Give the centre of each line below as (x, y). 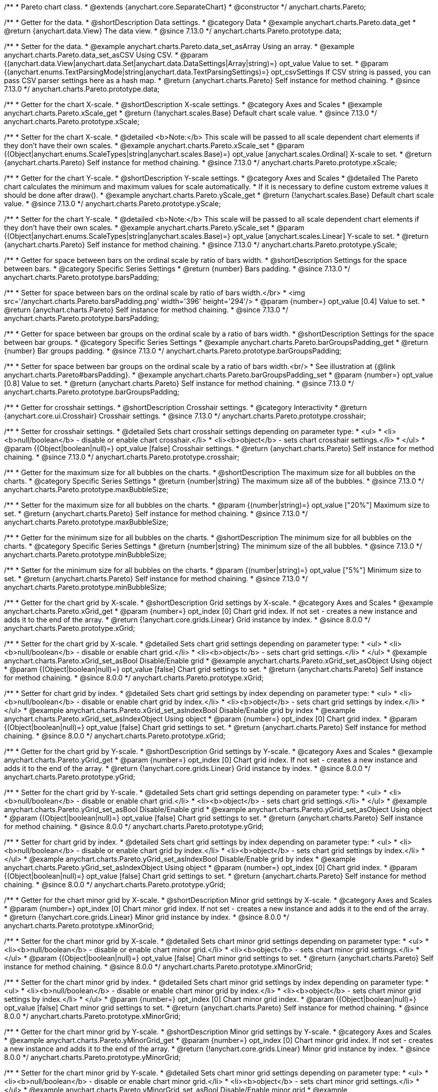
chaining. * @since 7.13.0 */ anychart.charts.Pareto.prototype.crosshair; (122, 457)
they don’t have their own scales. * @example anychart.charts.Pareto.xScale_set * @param (154, 145)
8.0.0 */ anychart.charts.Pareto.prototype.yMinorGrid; (92, 1057)
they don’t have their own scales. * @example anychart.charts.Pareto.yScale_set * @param (154, 228)
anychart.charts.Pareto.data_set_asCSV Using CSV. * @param (106, 55)
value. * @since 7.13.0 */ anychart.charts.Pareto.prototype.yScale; (112, 204)
